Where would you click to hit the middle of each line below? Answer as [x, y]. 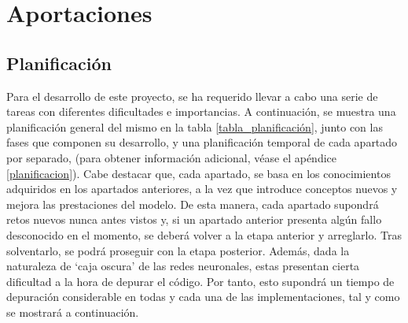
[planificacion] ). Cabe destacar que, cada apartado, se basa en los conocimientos [198, 173]
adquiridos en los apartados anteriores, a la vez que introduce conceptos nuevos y [202, 189]
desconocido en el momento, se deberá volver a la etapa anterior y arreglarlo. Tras [204, 234]
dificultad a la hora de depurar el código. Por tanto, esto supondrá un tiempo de [200, 281]
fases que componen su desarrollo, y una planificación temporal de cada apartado [202, 142]
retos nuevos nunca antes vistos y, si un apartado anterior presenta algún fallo [194, 219]
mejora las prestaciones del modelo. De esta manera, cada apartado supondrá [193, 204]
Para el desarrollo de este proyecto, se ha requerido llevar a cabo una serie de [192, 96]
